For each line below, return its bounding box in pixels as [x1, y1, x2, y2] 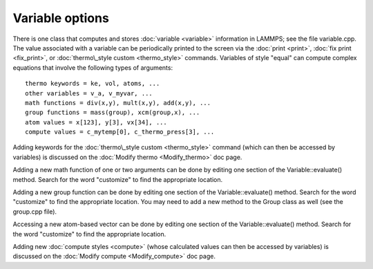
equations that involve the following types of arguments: [12, 63, 173, 72]
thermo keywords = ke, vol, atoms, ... [25, 80, 160, 88]
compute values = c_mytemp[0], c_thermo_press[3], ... [25, 128, 215, 136]
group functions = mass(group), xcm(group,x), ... [25, 109, 200, 117]
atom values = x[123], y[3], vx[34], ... [25, 118, 167, 126]
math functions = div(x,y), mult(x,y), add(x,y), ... [25, 99, 211, 106]
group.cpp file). [12, 207, 57, 216]
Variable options [12, 10, 110, 26]
